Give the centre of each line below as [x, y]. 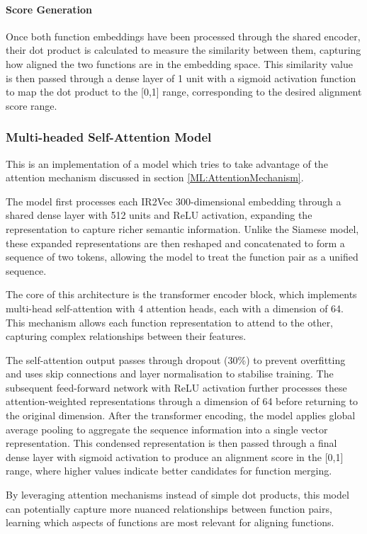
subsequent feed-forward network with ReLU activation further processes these [176, 387]
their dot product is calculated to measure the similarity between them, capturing [183, 50]
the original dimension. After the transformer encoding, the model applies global [181, 415]
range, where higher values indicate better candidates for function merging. [169, 471]
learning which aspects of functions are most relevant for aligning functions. [170, 522]
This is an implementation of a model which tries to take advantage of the [167, 163]
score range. [32, 105]
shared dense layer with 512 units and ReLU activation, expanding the [159, 215]
